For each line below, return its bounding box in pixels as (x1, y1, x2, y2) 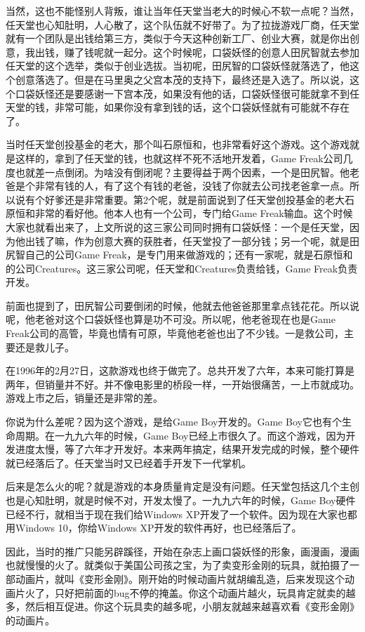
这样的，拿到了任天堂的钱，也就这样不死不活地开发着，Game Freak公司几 (15, 150, 353, 165)
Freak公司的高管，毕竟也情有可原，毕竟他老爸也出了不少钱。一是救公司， (6, 326, 345, 341)
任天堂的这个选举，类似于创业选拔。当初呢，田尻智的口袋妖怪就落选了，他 (6, 58, 350, 73)
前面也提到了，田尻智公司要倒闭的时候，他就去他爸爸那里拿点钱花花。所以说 (6, 298, 359, 312)
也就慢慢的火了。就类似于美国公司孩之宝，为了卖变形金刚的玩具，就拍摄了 (6, 558, 350, 572)
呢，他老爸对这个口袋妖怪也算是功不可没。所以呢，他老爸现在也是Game (6, 312, 336, 327)
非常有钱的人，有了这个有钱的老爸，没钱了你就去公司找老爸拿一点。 (34, 178, 350, 193)
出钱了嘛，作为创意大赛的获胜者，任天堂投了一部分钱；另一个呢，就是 (25, 233, 350, 248)
